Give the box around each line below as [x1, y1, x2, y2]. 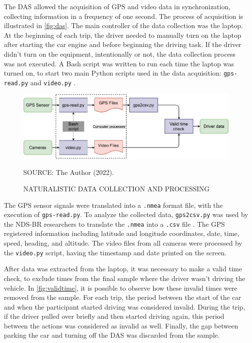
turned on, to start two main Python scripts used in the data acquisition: [4, 68, 221, 78]
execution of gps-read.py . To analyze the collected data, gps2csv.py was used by [4, 209, 248, 219]
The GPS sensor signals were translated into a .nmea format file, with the [4, 200, 223, 210]
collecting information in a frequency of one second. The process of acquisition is [4, 11, 243, 21]
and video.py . [30, 77, 76, 87]
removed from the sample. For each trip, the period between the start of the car [4, 292, 241, 302]
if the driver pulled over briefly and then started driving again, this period [4, 311, 224, 321]
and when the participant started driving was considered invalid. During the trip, [4, 301, 245, 312]
